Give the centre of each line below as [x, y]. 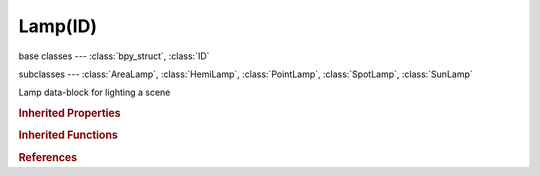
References [48, 157]
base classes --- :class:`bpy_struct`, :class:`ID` [114, 56]
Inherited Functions [68, 135]
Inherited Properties [70, 113]
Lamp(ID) [57, 26]
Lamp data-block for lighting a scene [94, 92]
